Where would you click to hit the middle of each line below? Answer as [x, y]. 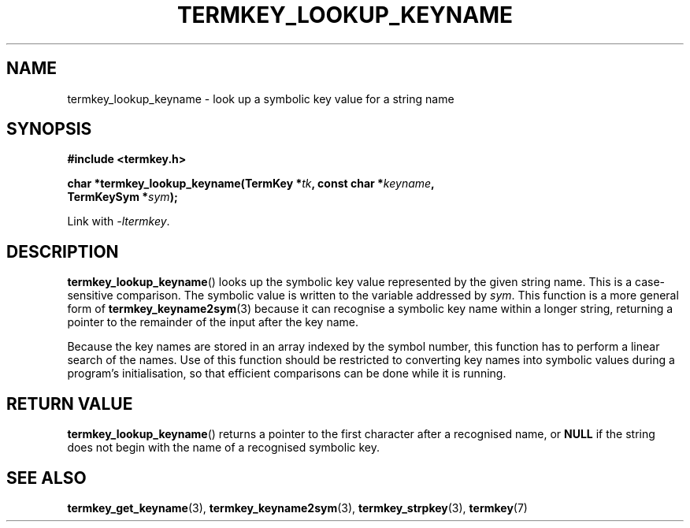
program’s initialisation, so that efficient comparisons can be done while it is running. [287, 374]
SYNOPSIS [49, 129]
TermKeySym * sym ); [122, 197]
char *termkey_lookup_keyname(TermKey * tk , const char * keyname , [251, 184]
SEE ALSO [46, 478]
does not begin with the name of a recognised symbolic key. [224, 448]
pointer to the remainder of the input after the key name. [213, 322]
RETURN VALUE [70, 403]
